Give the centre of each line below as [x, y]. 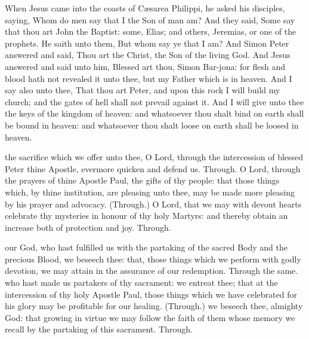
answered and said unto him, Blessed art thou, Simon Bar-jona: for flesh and [145, 66]
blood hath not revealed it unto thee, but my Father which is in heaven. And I [149, 78]
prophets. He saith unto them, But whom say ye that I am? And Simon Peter [147, 43]
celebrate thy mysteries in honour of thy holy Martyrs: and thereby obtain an [146, 216]
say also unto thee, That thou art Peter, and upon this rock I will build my [143, 90]
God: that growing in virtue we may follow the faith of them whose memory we [150, 317]
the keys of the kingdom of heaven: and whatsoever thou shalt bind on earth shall [154, 113]
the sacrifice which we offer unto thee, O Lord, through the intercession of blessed [154, 157]
